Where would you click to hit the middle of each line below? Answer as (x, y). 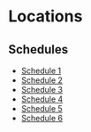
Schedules (38, 49)
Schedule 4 (42, 99)
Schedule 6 (42, 118)
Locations (45, 16)
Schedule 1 (41, 70)
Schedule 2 (42, 80)
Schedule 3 (42, 90)
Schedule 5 (42, 108)
